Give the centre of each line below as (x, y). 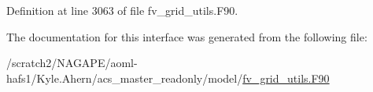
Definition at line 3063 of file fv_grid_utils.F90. (122, 10)
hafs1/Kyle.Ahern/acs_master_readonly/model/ (125, 78)
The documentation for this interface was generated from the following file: (187, 36)
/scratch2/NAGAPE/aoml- (72, 63)
